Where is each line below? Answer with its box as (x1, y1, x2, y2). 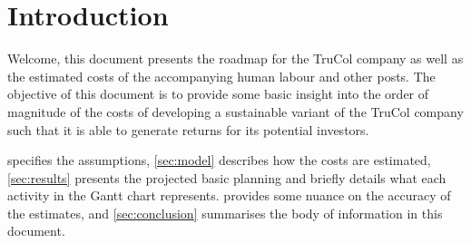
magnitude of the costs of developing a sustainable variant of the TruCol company (7, 102, 464, 121)
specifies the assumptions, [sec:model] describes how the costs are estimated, (7, 151, 431, 170)
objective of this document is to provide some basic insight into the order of (7, 84, 429, 103)
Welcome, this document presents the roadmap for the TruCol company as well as (7, 49, 464, 68)
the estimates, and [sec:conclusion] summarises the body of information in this (7, 203, 443, 222)
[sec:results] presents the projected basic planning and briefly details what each (7, 168, 446, 187)
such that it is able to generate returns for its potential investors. (7, 120, 369, 139)
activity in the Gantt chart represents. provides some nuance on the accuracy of (7, 186, 451, 205)
